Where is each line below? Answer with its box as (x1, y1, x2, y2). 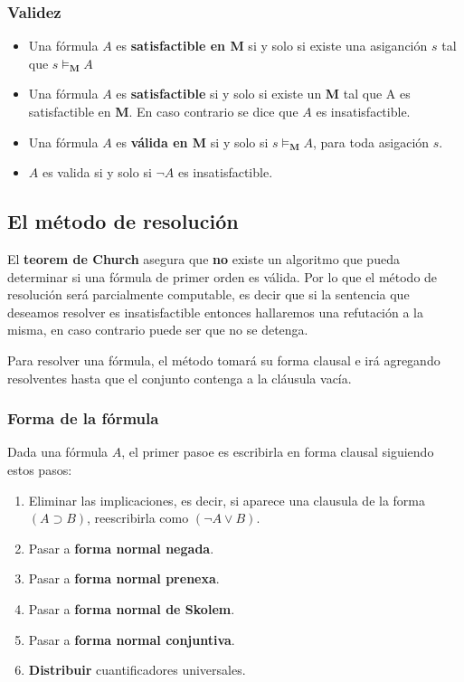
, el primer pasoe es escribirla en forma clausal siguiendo (121, 442, 434, 461)
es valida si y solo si (42, 163, 152, 182)
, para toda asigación (312, 132, 430, 151)
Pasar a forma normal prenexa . (28, 569, 220, 588)
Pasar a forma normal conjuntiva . (28, 630, 235, 649)
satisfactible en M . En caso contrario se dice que (28, 102, 298, 120)
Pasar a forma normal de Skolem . (28, 599, 235, 618)
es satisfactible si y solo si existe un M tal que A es (116, 84, 411, 103)
